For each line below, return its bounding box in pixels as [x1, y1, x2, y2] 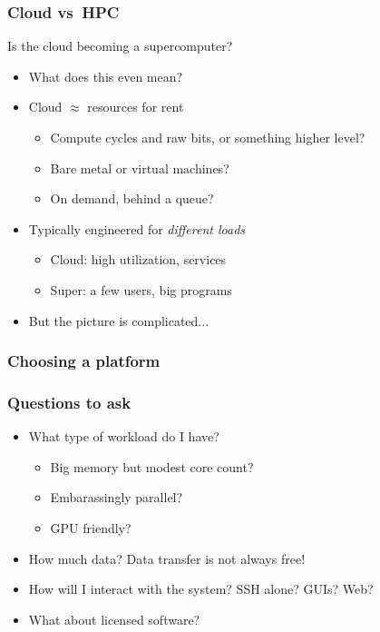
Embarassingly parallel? [50, 488, 183, 507]
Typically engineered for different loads [28, 219, 246, 238]
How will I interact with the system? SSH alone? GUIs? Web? [28, 579, 374, 598]
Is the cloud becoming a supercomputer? [7, 36, 233, 55]
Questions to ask [7, 390, 132, 413]
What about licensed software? [28, 609, 200, 628]
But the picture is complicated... [28, 311, 209, 330]
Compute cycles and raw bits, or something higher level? [50, 128, 365, 146]
